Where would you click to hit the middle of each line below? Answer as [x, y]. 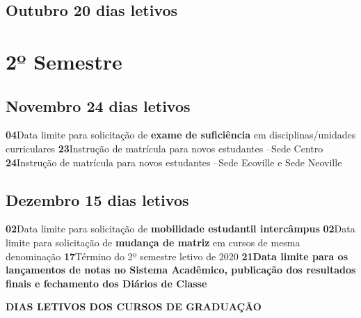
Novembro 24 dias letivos [98, 105]
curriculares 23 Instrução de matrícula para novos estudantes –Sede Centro [165, 148]
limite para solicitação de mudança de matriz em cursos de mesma [153, 242]
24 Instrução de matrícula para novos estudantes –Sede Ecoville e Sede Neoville [174, 162]
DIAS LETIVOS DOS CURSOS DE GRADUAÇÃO [134, 307]
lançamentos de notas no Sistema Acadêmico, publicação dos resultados [181, 270]
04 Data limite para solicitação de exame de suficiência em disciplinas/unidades [181, 135]
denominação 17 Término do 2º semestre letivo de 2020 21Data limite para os [177, 256]
